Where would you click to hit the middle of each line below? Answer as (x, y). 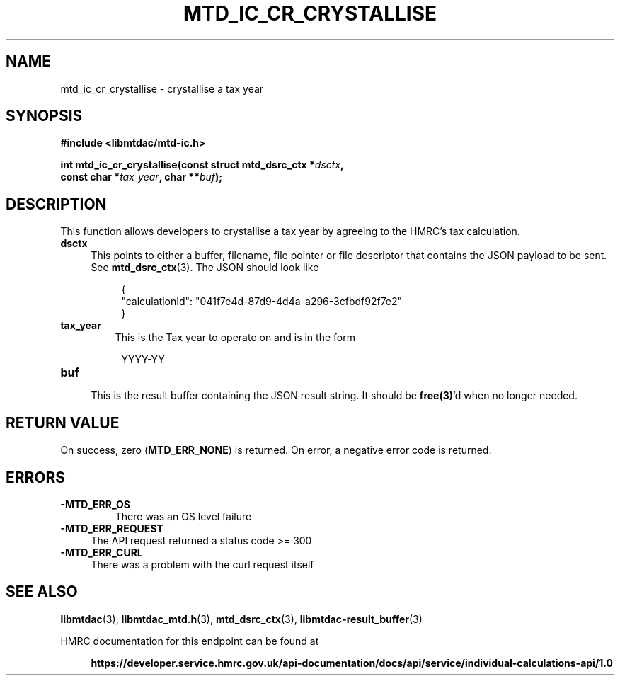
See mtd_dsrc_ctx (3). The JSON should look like (205, 268)
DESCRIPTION (56, 204)
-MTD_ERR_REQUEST (112, 528)
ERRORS (36, 477)
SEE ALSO (42, 592)
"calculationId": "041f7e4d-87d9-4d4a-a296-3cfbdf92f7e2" (262, 302)
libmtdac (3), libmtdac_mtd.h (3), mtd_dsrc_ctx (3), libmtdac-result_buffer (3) (241, 619)
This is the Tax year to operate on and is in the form (235, 338)
